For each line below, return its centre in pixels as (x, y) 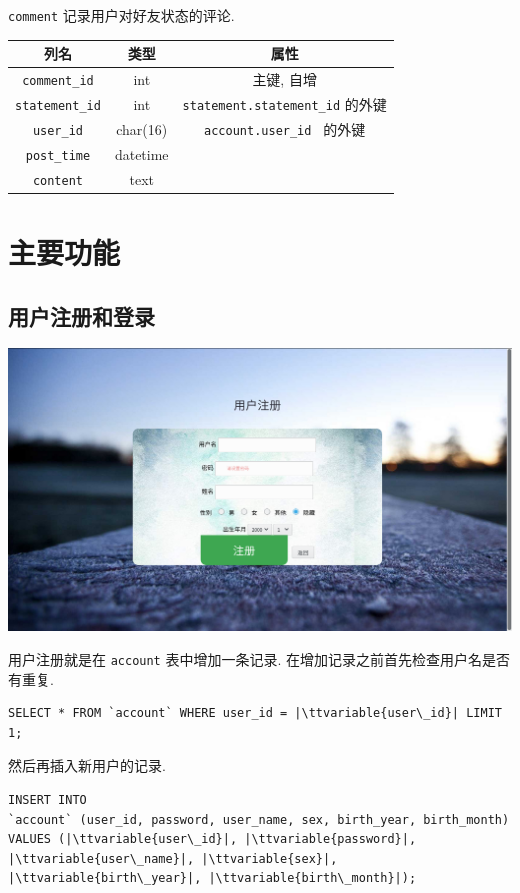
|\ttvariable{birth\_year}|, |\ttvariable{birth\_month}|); (212, 878)
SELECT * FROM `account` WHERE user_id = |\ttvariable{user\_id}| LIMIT (255, 713)
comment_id (58, 81)
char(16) (142, 128)
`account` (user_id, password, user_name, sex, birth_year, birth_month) (259, 819)
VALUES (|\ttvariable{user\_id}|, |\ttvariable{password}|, (212, 839)
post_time (58, 155)
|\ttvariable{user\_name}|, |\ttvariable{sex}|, (173, 858)
